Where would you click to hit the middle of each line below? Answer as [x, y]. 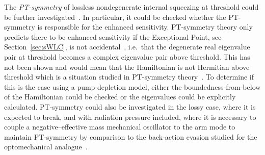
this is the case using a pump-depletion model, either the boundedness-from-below [132, 86]
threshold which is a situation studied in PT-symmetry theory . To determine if [129, 77]
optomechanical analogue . [46, 147]
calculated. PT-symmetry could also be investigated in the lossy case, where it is [130, 106]
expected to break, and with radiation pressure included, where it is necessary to [130, 117]
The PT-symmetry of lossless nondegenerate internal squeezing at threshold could [131, 7]
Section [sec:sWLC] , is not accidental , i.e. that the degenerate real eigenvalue [127, 47]
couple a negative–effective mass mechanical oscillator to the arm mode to [120, 127]
